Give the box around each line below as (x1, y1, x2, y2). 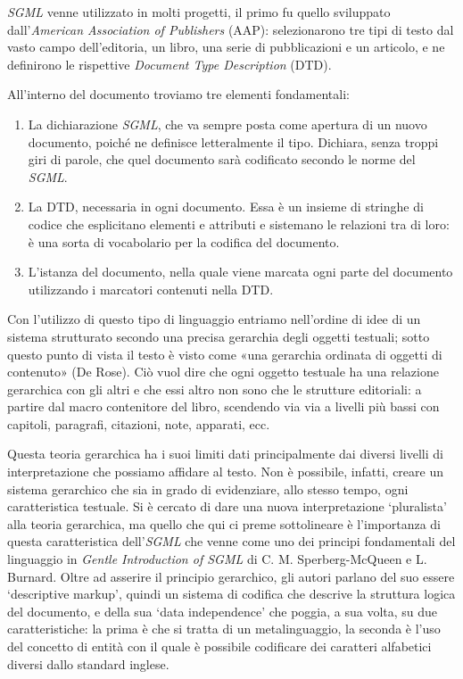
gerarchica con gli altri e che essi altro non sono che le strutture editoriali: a (7, 379, 422, 398)
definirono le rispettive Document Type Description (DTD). (7, 54, 332, 73)
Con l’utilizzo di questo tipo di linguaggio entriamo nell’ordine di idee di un (7, 310, 421, 328)
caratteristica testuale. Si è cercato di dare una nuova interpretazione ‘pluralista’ (7, 497, 447, 516)
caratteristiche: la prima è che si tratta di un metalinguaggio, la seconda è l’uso (7, 619, 441, 638)
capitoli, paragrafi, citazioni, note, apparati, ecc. (7, 414, 270, 433)
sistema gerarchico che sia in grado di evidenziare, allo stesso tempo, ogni (7, 479, 409, 498)
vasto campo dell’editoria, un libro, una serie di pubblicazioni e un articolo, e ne (7, 37, 445, 56)
